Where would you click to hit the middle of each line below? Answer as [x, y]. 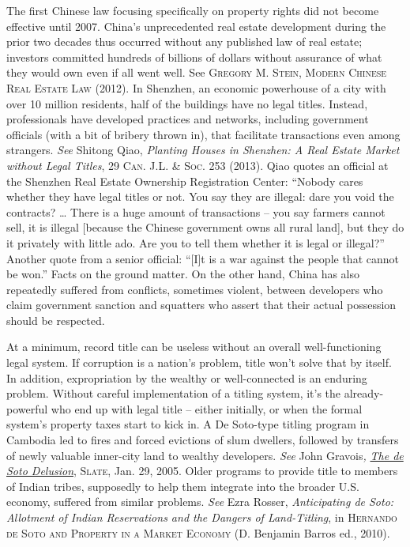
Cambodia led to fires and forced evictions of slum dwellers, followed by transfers [203, 440]
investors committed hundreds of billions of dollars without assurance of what [194, 57]
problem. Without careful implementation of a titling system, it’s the [174, 393]
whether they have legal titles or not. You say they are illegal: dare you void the [200, 196]
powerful [27, 408]
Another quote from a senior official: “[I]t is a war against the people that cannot [203, 258]
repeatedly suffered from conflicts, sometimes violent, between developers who [195, 289]
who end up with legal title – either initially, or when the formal [207, 408]
